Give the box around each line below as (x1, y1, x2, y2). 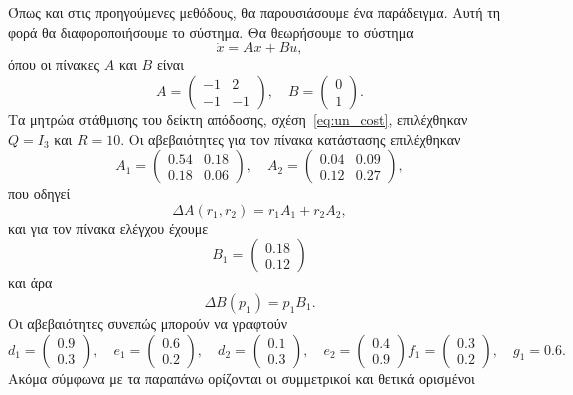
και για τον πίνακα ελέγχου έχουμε (8, 217, 209, 238)
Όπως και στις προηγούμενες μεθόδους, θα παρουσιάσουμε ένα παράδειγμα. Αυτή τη (8, 2, 501, 22)
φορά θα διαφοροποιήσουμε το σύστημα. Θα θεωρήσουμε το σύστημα (8, 21, 414, 42)
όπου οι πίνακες (8, 54, 100, 75)
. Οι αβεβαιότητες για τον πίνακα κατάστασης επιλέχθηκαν (120, 128, 461, 149)
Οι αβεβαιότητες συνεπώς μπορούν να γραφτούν (8, 312, 288, 333)
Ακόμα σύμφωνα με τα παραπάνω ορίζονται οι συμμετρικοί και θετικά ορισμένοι (8, 367, 475, 388)
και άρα (8, 272, 53, 293)
